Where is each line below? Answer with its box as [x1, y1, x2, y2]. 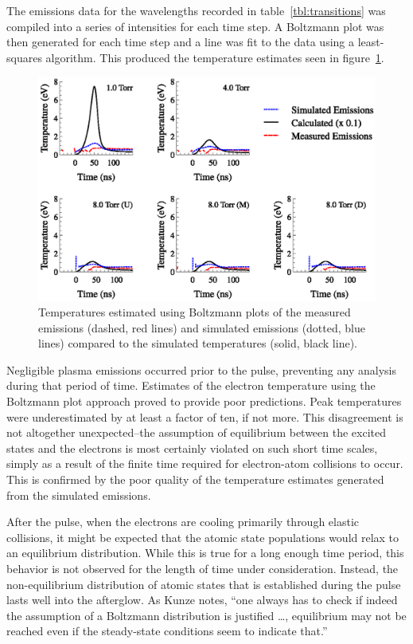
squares [6, 49, 42, 65]
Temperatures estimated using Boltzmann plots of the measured [38, 304, 351, 320]
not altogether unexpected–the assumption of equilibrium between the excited [6, 424, 387, 441]
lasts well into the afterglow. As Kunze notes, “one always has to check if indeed [6, 591, 398, 608]
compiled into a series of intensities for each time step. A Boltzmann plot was [6, 18, 384, 34]
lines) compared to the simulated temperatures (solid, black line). [38, 335, 357, 351]
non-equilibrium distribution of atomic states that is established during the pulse [6, 575, 401, 592]
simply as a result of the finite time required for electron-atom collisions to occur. [6, 455, 403, 472]
